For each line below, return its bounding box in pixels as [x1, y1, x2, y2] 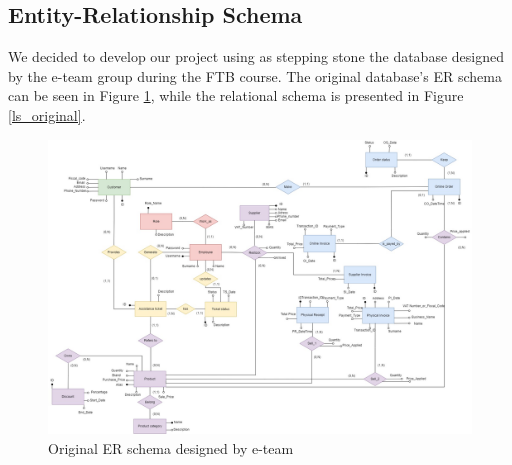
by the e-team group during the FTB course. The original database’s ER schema [8, 65, 502, 86]
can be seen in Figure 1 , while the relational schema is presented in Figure [8, 85, 464, 106]
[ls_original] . [8, 104, 86, 125]
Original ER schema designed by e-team [48, 437, 294, 458]
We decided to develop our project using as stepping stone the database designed [8, 46, 504, 67]
